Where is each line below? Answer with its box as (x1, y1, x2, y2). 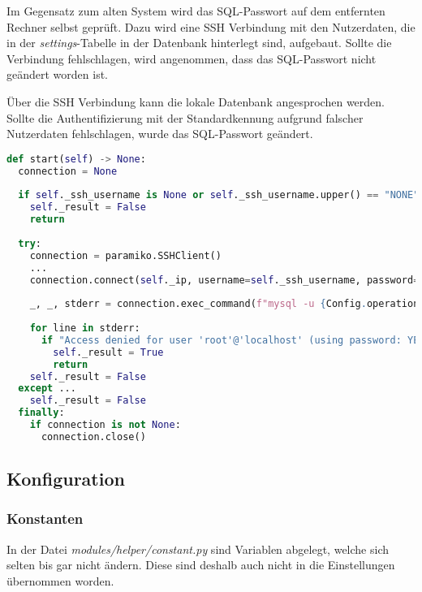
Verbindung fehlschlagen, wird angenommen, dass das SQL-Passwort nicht (6, 50, 377, 67)
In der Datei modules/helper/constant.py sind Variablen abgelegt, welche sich (6, 540, 389, 557)
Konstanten (6, 508, 84, 529)
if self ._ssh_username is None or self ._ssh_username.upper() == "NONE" (18, 189, 420, 201)
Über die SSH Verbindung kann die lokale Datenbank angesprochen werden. (6, 93, 385, 110)
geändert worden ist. (6, 66, 108, 83)
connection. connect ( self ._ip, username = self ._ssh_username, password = (29, 274, 420, 286)
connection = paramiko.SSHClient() (29, 249, 222, 261)
